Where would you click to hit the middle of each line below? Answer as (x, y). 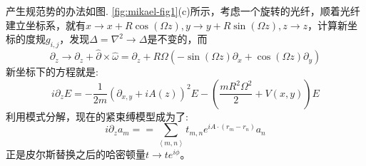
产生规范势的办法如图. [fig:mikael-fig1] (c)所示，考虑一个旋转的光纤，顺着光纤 (183, 11)
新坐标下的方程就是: (52, 72)
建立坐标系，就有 (46, 25)
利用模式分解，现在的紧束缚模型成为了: (97, 116)
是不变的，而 (177, 39)
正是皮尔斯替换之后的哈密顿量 (76, 154)
